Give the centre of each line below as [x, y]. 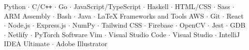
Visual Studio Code [137, 34]
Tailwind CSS [122, 25]
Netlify [18, 34]
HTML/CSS [193, 6]
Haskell [158, 6]
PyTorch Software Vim [68, 34]
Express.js [51, 25]
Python [15, 6]
